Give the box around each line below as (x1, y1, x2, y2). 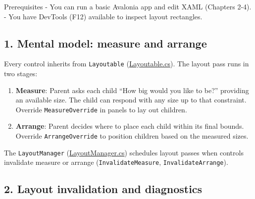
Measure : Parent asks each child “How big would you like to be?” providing (15, 85, 249, 95)
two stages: (4, 68, 38, 79)
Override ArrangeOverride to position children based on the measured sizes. (15, 131, 249, 141)
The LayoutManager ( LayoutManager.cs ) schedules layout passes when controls (4, 147, 244, 157)
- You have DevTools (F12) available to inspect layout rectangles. (4, 11, 203, 21)
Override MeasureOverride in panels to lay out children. (15, 104, 187, 114)
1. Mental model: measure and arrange (4, 35, 207, 50)
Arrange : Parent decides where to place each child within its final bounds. (15, 121, 244, 131)
